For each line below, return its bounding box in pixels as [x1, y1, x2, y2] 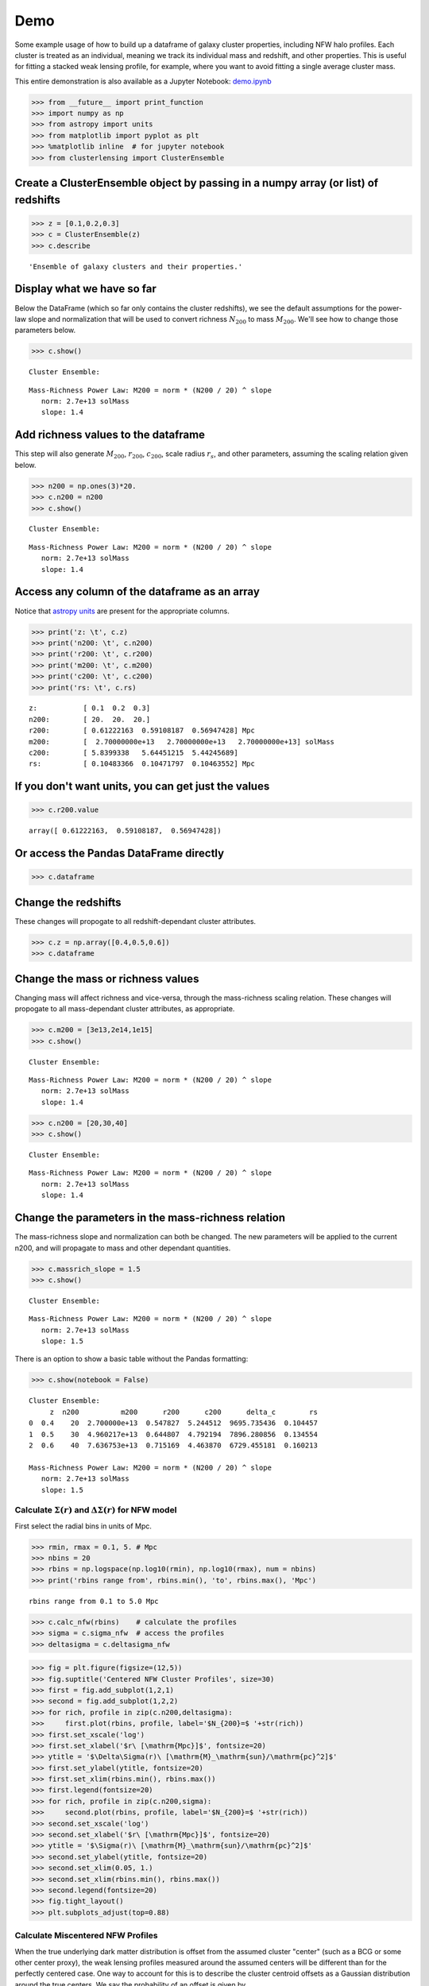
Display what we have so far [14, 282, 157, 296]
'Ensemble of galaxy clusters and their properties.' [29, 262, 242, 271]
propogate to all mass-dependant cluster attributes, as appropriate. [14, 1004, 235, 1014]
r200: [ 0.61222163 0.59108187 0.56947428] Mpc [29, 726, 256, 735]
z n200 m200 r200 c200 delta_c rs [49, 1407, 318, 1416]
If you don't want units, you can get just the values [14, 779, 270, 794]
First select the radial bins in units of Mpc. [14, 1521, 153, 1531]
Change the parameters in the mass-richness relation [14, 1211, 286, 1225]
